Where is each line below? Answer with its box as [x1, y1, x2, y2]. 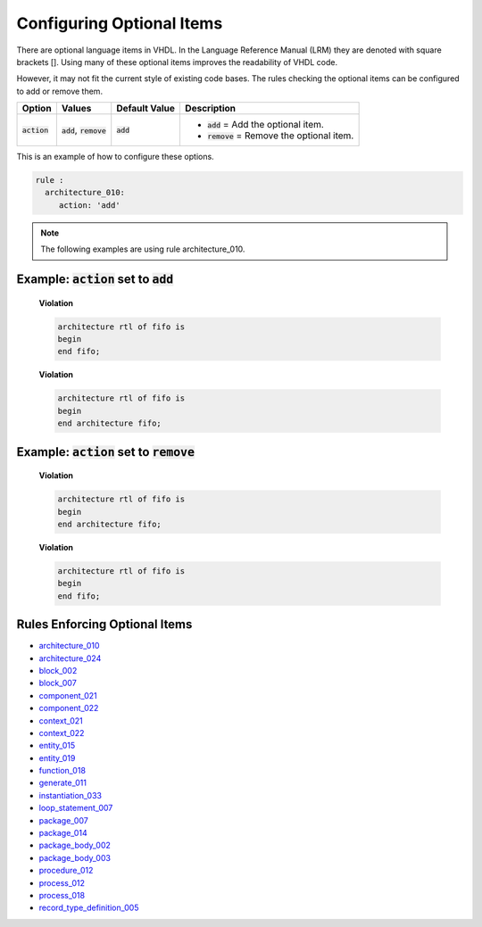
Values [61, 103, 92, 115]
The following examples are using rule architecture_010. [40, 244, 245, 254]
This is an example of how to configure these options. [16, 152, 214, 162]
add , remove [61, 124, 107, 137]
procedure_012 [38, 865, 94, 876]
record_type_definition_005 [38, 902, 139, 914]
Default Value [116, 103, 176, 115]
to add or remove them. [16, 86, 103, 96]
